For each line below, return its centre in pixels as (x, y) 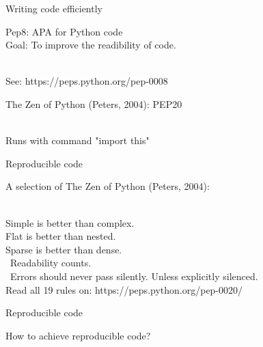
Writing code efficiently (54, 8)
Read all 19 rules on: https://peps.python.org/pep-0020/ (124, 289)
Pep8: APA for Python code (64, 31)
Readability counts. (51, 263)
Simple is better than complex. (70, 222)
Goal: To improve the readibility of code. (91, 45)
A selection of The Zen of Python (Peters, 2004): (108, 186)
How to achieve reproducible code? (78, 335)
